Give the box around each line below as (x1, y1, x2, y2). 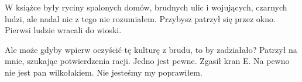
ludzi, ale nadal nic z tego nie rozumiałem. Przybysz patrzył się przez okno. (5, 12, 276, 24)
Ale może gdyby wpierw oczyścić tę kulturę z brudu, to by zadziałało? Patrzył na (5, 43, 297, 55)
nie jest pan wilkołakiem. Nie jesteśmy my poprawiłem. (5, 66, 203, 78)
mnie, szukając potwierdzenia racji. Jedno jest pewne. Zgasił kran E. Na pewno (5, 55, 290, 67)
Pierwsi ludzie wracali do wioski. (5, 24, 122, 36)
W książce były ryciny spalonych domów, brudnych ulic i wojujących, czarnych (5, 1, 287, 13)
